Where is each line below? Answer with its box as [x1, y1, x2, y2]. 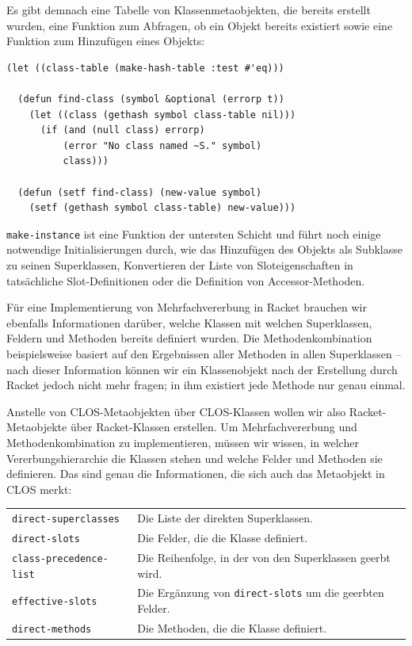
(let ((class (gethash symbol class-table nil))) [29, 109, 296, 120]
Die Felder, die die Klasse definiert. [137, 529, 308, 545]
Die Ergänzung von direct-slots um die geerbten [137, 584, 384, 601]
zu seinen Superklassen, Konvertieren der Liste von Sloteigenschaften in [6, 256, 353, 273]
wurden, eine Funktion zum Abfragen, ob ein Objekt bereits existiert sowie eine [6, 17, 393, 33]
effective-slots [12, 596, 97, 608]
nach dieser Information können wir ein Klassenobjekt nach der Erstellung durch [6, 361, 398, 377]
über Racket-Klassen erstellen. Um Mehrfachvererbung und [70, 419, 357, 435]
